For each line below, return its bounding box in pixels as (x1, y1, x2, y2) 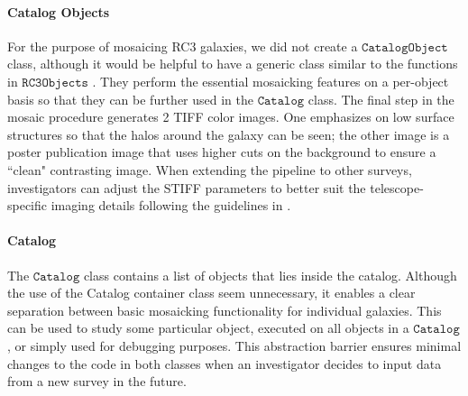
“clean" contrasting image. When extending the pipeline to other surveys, (7, 160, 412, 179)
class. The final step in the (307, 89, 454, 108)
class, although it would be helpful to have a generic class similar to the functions (7, 54, 458, 73)
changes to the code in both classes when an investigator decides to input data (7, 354, 442, 373)
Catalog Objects (7, 2, 110, 21)
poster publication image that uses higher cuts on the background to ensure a (7, 143, 436, 161)
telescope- (370, 178, 424, 197)
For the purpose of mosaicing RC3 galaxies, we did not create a (7, 36, 358, 55)
